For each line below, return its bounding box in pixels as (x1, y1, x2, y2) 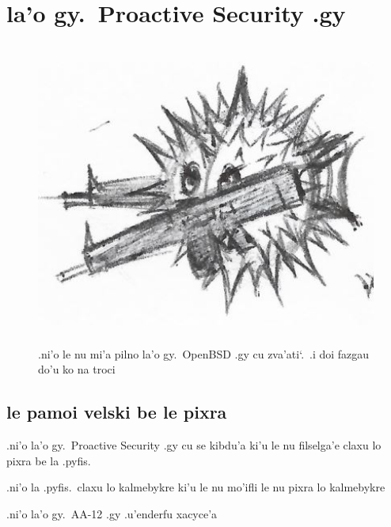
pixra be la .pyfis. (6, 452, 91, 468)
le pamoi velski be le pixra (6, 400, 227, 424)
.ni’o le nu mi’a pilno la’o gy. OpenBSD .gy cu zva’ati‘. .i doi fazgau (38, 345, 370, 362)
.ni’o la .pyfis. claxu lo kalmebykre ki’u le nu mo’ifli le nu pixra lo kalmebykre (6, 479, 385, 495)
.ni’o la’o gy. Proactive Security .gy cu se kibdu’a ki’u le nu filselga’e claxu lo (6, 437, 382, 453)
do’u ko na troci (38, 361, 116, 377)
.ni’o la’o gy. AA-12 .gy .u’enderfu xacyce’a (6, 505, 218, 521)
